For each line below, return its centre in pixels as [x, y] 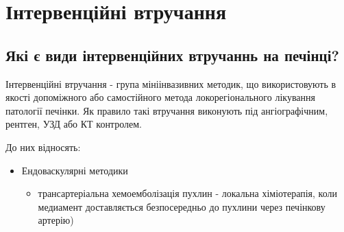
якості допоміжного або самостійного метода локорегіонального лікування [160, 97]
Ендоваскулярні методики [75, 170]
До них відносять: [43, 147]
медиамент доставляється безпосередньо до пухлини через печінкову [182, 206]
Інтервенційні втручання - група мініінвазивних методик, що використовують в [171, 83]
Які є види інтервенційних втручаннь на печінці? [172, 55]
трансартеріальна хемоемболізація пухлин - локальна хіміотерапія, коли [187, 193]
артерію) [56, 220]
